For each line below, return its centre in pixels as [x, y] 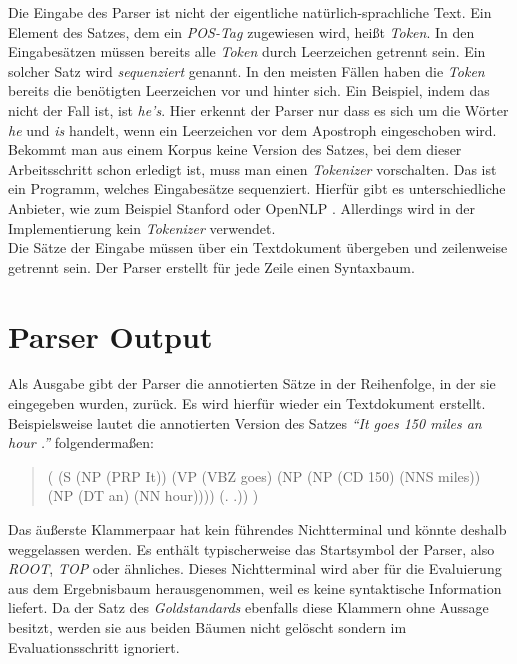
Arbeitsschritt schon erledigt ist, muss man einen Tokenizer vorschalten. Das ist [252, 168]
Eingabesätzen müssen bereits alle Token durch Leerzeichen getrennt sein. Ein [247, 51]
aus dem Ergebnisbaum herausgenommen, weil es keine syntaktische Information [255, 587]
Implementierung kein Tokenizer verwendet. [142, 227]
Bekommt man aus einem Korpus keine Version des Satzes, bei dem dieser [235, 149]
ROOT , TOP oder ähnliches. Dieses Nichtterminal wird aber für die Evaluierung [255, 568]
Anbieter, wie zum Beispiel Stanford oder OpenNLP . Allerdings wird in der [241, 207]
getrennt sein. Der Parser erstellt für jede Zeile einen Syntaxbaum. [211, 266]
